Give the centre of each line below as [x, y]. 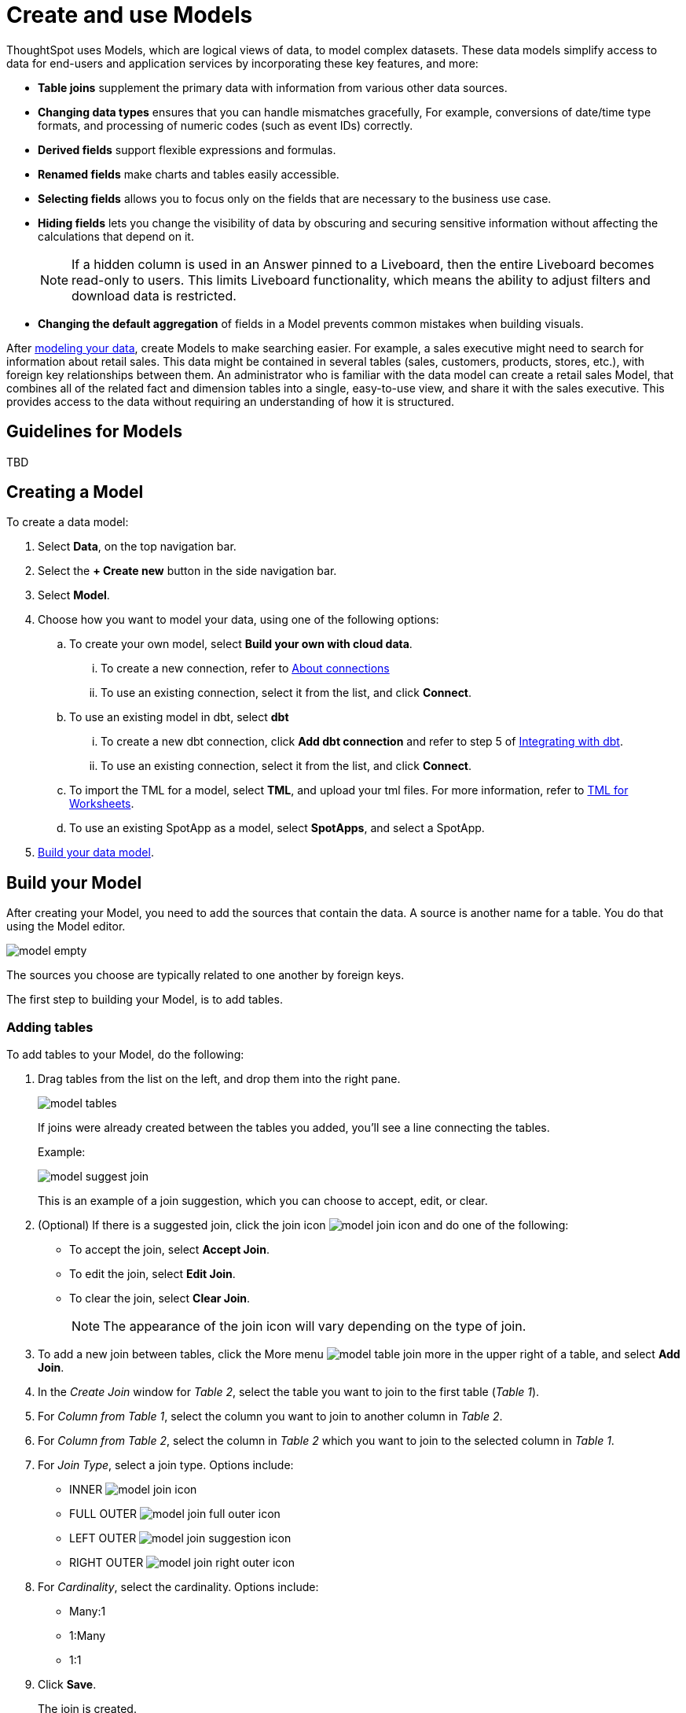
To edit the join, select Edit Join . [152, 1274]
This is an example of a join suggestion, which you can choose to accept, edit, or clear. [263, 1201]
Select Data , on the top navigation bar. [137, 547]
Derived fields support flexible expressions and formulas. [187, 149]
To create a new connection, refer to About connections [245, 669]
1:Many [88, 1636]
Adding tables [50, 1027]
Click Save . [67, 1685]
